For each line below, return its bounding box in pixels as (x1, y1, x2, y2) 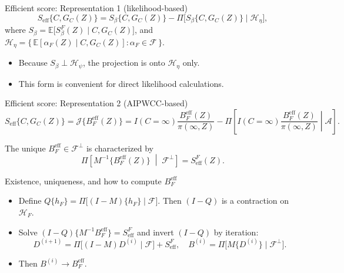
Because (18, 56, 48, 69)
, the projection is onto (83, 56, 165, 69)
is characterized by (86, 141, 153, 154)
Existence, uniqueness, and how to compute (5, 174, 162, 187)
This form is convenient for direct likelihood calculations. (18, 77, 224, 89)
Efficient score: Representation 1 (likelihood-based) (5, 2, 188, 14)
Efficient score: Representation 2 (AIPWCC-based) (5, 97, 188, 109)
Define (18, 194, 42, 207)
